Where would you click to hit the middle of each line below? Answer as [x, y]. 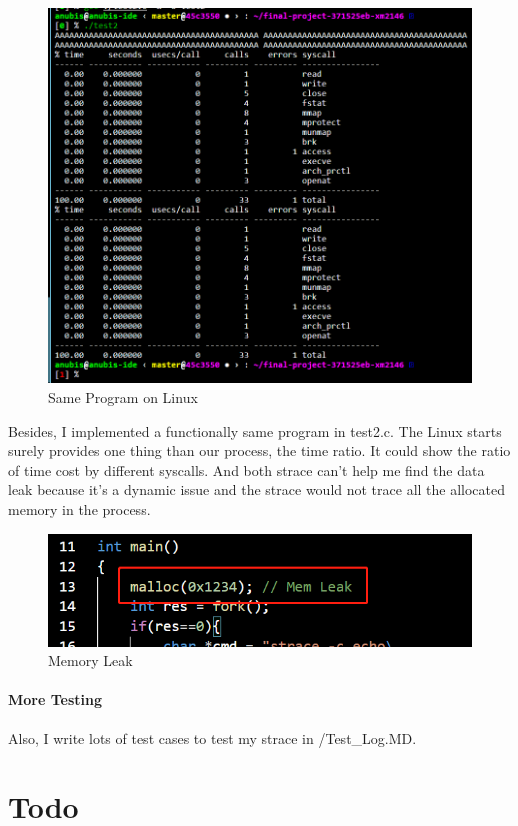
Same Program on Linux [123, 397]
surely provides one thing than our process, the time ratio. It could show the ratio [259, 450]
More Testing [55, 699]
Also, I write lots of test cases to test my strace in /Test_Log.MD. [212, 737]
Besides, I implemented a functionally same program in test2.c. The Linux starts [255, 430]
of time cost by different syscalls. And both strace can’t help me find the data [246, 469]
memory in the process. [79, 509]
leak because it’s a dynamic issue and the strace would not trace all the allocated [257, 489]
